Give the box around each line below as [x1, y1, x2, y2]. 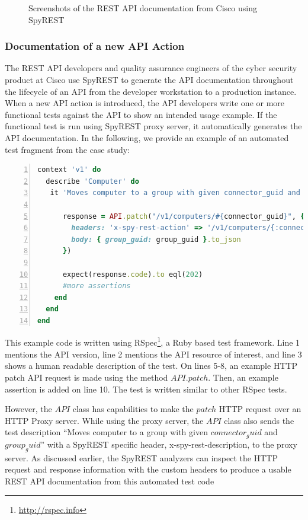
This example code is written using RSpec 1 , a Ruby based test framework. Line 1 [5, 334, 300, 349]
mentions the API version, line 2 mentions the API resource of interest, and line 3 [5, 347, 302, 360]
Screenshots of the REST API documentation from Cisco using [28, 2, 257, 14]
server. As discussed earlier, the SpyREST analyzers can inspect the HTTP [5, 451, 278, 464]
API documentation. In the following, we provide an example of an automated [5, 131, 289, 143]
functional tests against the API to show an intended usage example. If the [5, 108, 277, 120]
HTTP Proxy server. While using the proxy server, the [5, 414, 204, 426]
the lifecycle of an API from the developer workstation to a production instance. [5, 85, 297, 97]
